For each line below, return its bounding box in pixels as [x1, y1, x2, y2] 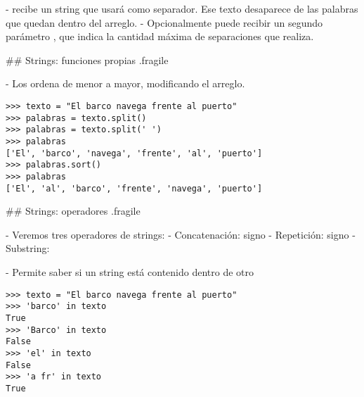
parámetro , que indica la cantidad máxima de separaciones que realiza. [6, 29, 314, 44]
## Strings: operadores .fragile [6, 203, 141, 218]
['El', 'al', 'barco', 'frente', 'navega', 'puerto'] [6, 183, 263, 194]
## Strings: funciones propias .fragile [6, 52, 169, 67]
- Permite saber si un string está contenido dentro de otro [6, 265, 254, 279]
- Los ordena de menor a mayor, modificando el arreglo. [6, 76, 245, 91]
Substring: [6, 241, 50, 256]
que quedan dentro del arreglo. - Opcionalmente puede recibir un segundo [6, 15, 323, 30]
